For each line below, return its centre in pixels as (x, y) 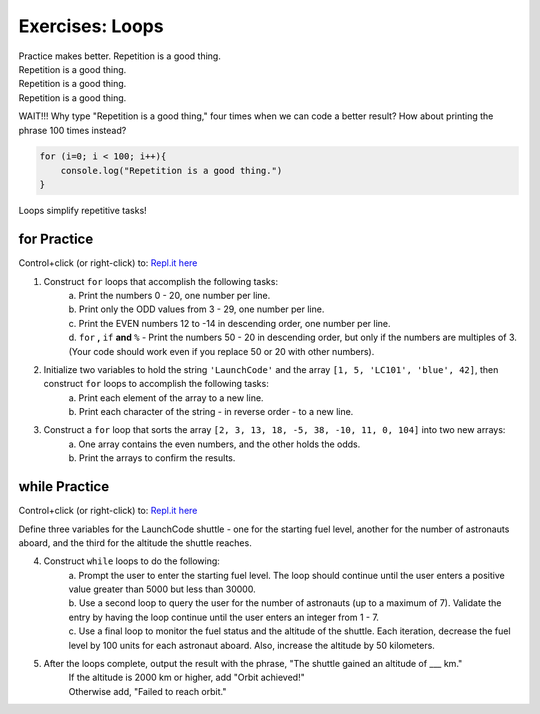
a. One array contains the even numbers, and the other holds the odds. (214, 444)
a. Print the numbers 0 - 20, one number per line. (169, 295)
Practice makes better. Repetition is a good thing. (120, 56)
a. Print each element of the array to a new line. (166, 397)
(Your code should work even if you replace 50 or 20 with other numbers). (221, 351)
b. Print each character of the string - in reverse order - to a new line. (211, 412)
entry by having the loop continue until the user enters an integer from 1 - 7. (224, 617)
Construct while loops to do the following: (131, 561)
